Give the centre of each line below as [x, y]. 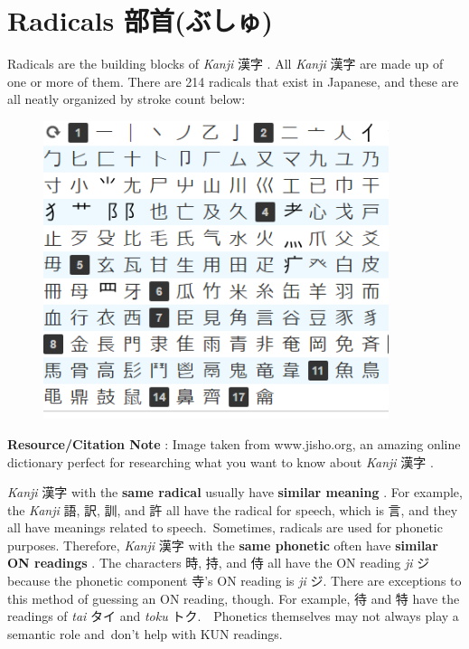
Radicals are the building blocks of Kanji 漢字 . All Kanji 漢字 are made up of [225, 64]
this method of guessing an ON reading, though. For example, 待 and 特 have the [234, 598]
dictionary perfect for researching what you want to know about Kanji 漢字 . [220, 461]
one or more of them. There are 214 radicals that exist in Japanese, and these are [233, 81]
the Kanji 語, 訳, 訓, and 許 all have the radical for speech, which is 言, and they [233, 509]
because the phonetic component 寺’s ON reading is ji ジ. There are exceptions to [234, 581]
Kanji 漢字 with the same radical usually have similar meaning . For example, [235, 492]
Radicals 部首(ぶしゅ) [141, 20]
